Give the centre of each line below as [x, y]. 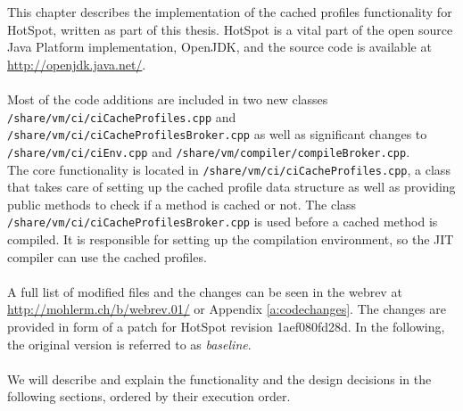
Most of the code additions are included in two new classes [168, 99]
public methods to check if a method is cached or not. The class [182, 204]
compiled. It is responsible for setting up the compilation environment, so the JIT [231, 239]
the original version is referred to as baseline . [129, 344]
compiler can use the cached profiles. [107, 256]
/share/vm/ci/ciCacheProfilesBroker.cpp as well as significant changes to [217, 134]
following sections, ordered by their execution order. [149, 396]
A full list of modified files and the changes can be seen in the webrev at [205, 291]
